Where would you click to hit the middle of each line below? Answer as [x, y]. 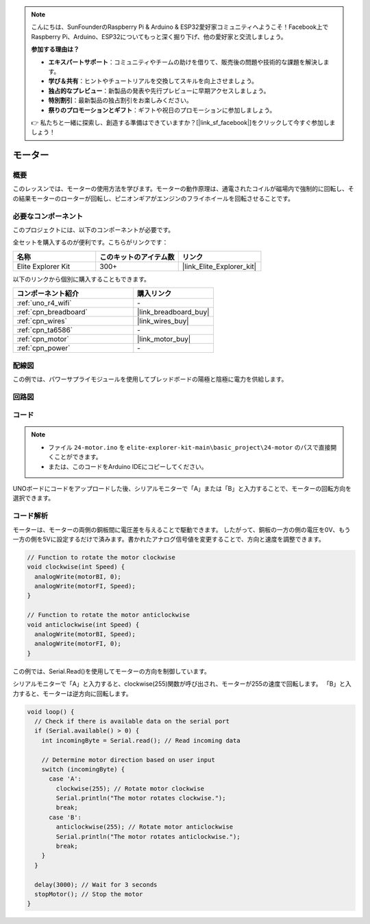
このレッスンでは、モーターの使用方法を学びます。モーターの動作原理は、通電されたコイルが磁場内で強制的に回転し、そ [183, 189]
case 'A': [65, 779]
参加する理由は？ [55, 49]
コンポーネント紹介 [48, 294]
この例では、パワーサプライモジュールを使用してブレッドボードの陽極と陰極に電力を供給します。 [150, 379]
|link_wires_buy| [163, 321]
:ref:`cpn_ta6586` [45, 330]
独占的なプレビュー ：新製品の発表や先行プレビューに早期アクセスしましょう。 [159, 91]
